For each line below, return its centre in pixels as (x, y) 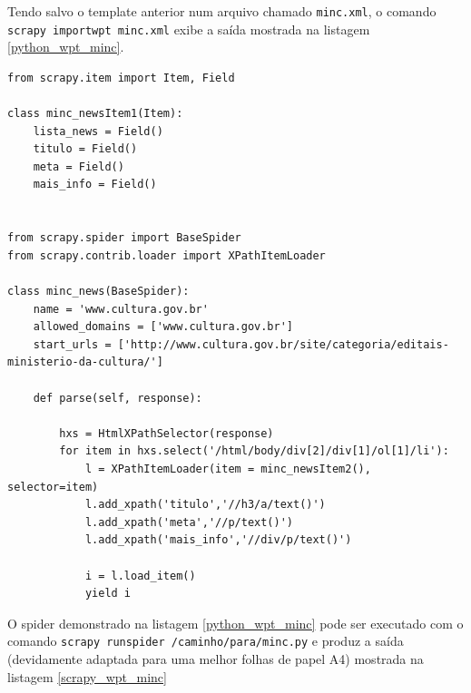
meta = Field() (78, 166)
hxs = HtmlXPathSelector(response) (167, 433)
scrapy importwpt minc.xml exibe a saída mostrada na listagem (189, 29)
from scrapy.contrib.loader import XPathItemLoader (167, 255)
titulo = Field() (85, 149)
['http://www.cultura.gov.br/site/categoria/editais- (283, 344)
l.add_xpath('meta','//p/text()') (189, 522)
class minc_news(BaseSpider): (98, 292)
